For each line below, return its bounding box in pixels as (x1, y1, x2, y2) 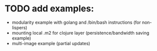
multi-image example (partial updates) (11, 40, 90, 46)
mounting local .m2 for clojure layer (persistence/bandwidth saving (11, 30, 150, 36)
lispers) (11, 24, 28, 30)
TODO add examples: (4, 3, 94, 14)
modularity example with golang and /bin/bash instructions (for (11, 19, 141, 25)
